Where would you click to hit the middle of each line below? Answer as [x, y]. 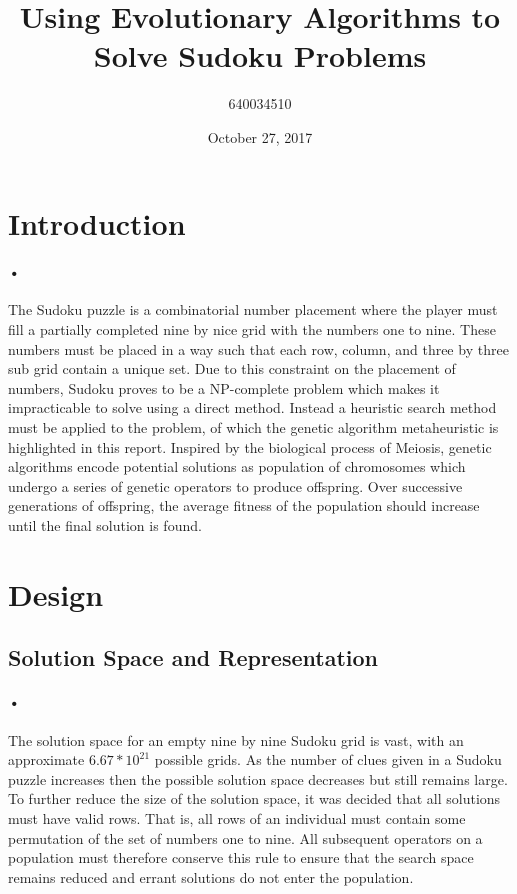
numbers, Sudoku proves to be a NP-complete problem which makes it [224, 387]
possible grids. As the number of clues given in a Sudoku [328, 759]
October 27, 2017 [260, 136]
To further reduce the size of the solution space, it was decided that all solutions [254, 798]
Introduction [97, 222]
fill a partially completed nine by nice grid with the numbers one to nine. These [252, 329]
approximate [46, 759]
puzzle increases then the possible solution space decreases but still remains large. [258, 778]
